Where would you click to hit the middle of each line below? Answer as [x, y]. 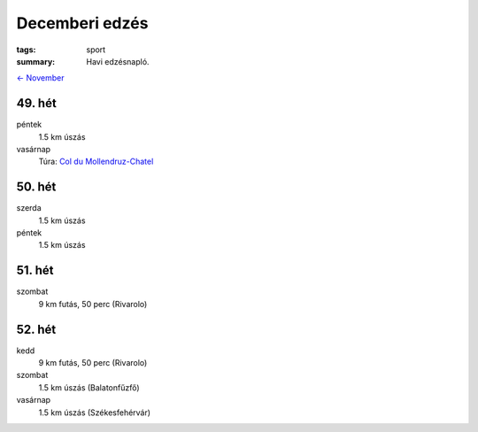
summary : [36, 61]
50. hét [36, 187]
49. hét [36, 103]
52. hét [36, 329]
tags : [26, 50]
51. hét [35, 270]
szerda [29, 208]
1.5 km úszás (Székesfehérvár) [94, 413]
